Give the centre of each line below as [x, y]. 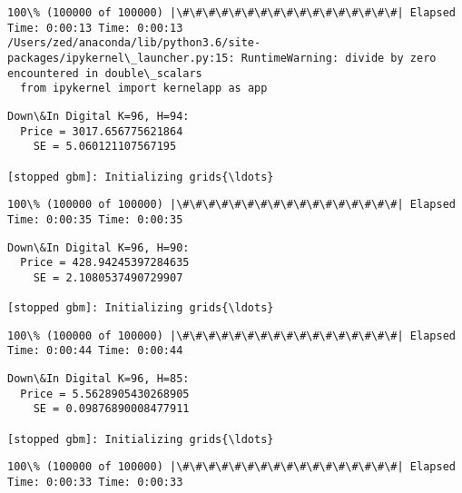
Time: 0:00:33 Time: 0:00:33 [95, 483]
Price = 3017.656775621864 [102, 131]
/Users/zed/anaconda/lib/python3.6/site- [134, 43]
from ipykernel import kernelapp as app [144, 89]
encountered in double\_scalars [105, 73]
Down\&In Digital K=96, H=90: [98, 247]
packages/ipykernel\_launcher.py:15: [121, 58]
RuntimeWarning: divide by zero [339, 58]
